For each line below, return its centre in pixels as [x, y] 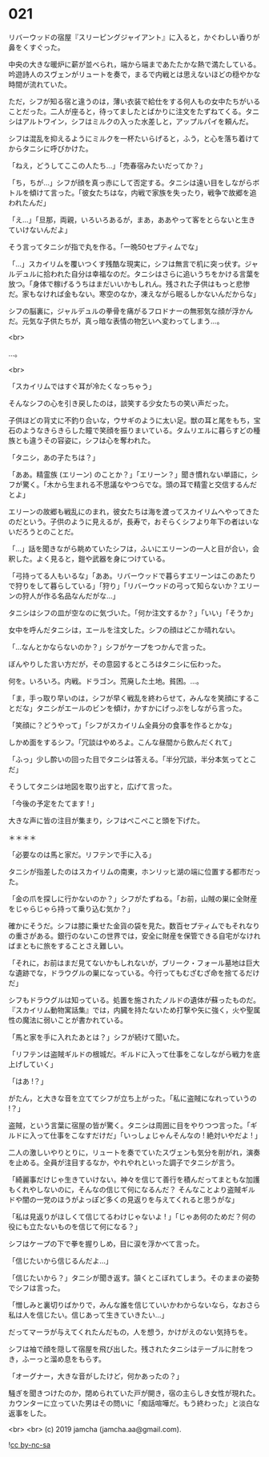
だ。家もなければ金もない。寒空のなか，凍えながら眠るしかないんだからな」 [134, 294]
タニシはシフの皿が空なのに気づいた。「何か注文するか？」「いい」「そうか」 [133, 613]
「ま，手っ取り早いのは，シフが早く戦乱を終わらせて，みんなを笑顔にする [131, 698]
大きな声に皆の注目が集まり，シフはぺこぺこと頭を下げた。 [106, 820]
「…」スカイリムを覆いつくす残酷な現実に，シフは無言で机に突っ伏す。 [126, 264]
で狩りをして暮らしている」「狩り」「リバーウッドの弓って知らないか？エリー [134, 586]
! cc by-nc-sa [29, 1444]
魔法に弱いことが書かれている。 [75, 1020]
